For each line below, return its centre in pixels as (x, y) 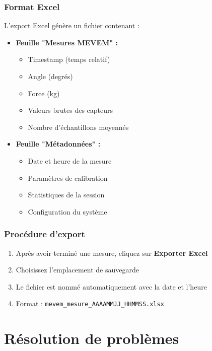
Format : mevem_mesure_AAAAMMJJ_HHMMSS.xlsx (90, 303)
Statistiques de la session (66, 195)
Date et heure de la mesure (70, 160)
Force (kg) (44, 93)
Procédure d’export (45, 234)
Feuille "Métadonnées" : (58, 144)
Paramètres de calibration (68, 178)
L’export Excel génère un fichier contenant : (72, 25)
